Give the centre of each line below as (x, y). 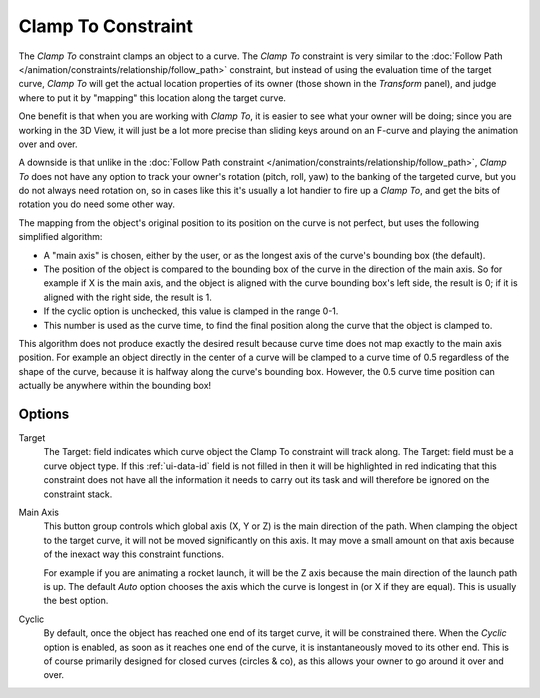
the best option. (76, 601)
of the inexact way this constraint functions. (134, 554)
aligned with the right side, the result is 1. (127, 297)
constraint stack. (78, 494)
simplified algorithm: (60, 237)
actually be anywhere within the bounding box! (115, 386)
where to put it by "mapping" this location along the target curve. (152, 97)
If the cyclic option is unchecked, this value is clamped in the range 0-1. (191, 311)
